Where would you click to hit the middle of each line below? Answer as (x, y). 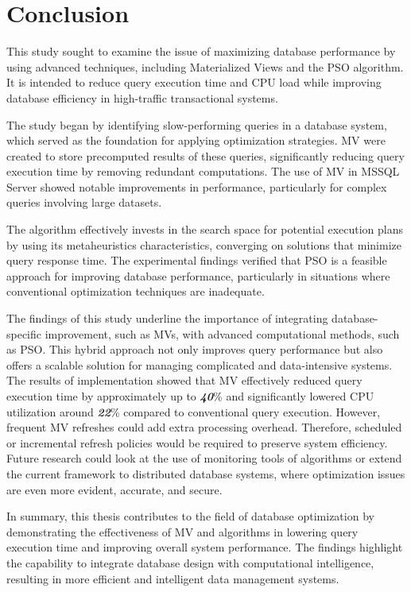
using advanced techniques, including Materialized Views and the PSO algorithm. (205, 66)
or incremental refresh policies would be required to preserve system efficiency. (197, 442)
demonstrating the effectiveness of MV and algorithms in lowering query (182, 531)
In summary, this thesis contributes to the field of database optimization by (190, 516)
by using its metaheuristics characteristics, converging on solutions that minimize (204, 244)
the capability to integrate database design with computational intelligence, (190, 562)
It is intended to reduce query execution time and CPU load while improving (194, 82)
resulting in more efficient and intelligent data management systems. (173, 578)
